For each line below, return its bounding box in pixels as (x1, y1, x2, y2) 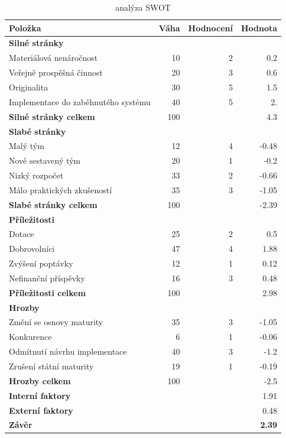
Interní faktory (9, 389, 71, 401)
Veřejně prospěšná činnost (9, 66, 103, 79)
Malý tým (9, 139, 44, 152)
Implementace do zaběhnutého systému (9, 95, 151, 108)
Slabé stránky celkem (9, 198, 97, 210)
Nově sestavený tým (9, 154, 81, 167)
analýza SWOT (115, 1, 171, 13)
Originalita (9, 80, 48, 93)
